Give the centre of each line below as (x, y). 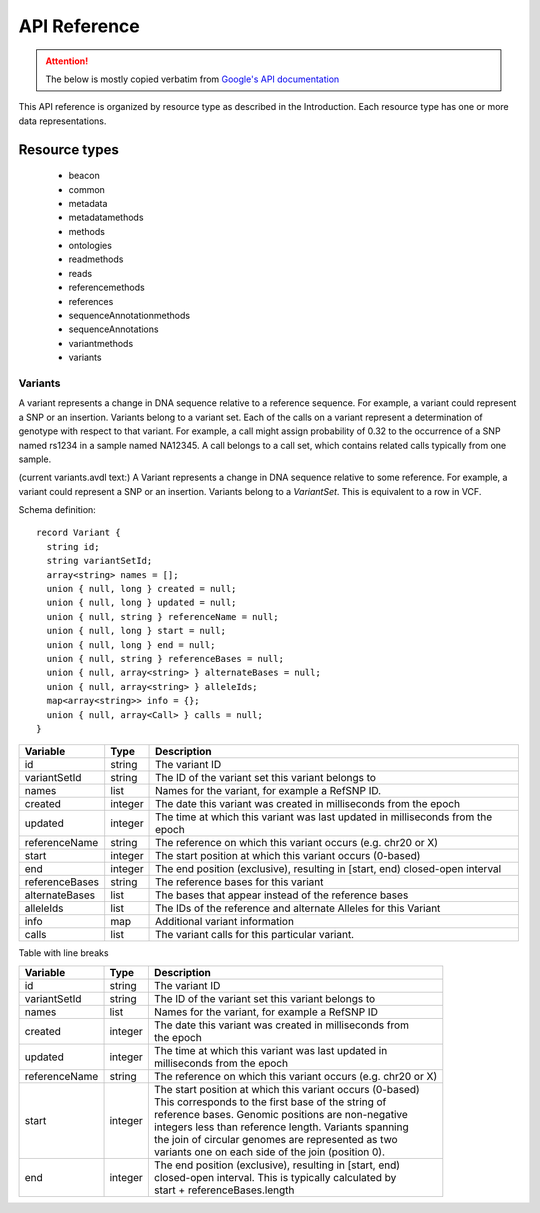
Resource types (68, 149)
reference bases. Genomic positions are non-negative (281, 1114)
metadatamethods (106, 217)
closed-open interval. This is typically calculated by (275, 1177)
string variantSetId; (99, 561)
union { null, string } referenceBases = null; (165, 658)
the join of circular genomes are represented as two (276, 1139)
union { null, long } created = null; (141, 589)
